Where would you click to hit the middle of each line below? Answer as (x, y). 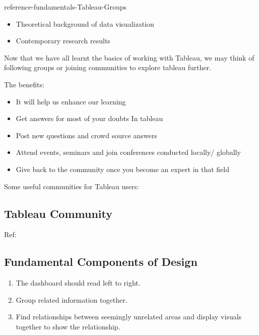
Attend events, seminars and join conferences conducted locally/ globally (128, 152)
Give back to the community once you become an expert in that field (123, 169)
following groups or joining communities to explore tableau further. (108, 67)
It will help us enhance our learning (71, 101)
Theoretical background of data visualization (85, 23)
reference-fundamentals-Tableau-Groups (66, 7)
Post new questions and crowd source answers (86, 135)
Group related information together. (72, 299)
